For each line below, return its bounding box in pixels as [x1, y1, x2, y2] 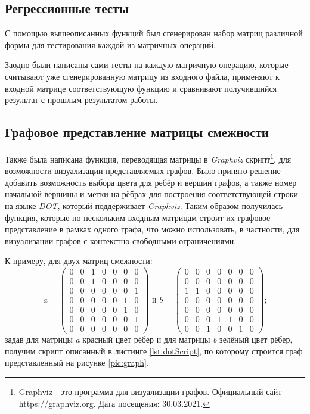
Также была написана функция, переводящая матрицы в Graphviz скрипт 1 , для [5, 151, 292, 165]
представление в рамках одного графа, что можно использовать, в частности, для [5, 223, 300, 235]
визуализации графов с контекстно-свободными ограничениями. [5, 234, 237, 247]
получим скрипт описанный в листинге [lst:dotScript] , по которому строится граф [5, 344, 303, 357]
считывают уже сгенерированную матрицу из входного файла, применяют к [5, 70, 280, 82]
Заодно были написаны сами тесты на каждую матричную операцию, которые [5, 58, 289, 71]
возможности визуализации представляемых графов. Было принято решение [5, 164, 281, 177]
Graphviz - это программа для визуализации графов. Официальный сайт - [18, 385, 287, 398]
